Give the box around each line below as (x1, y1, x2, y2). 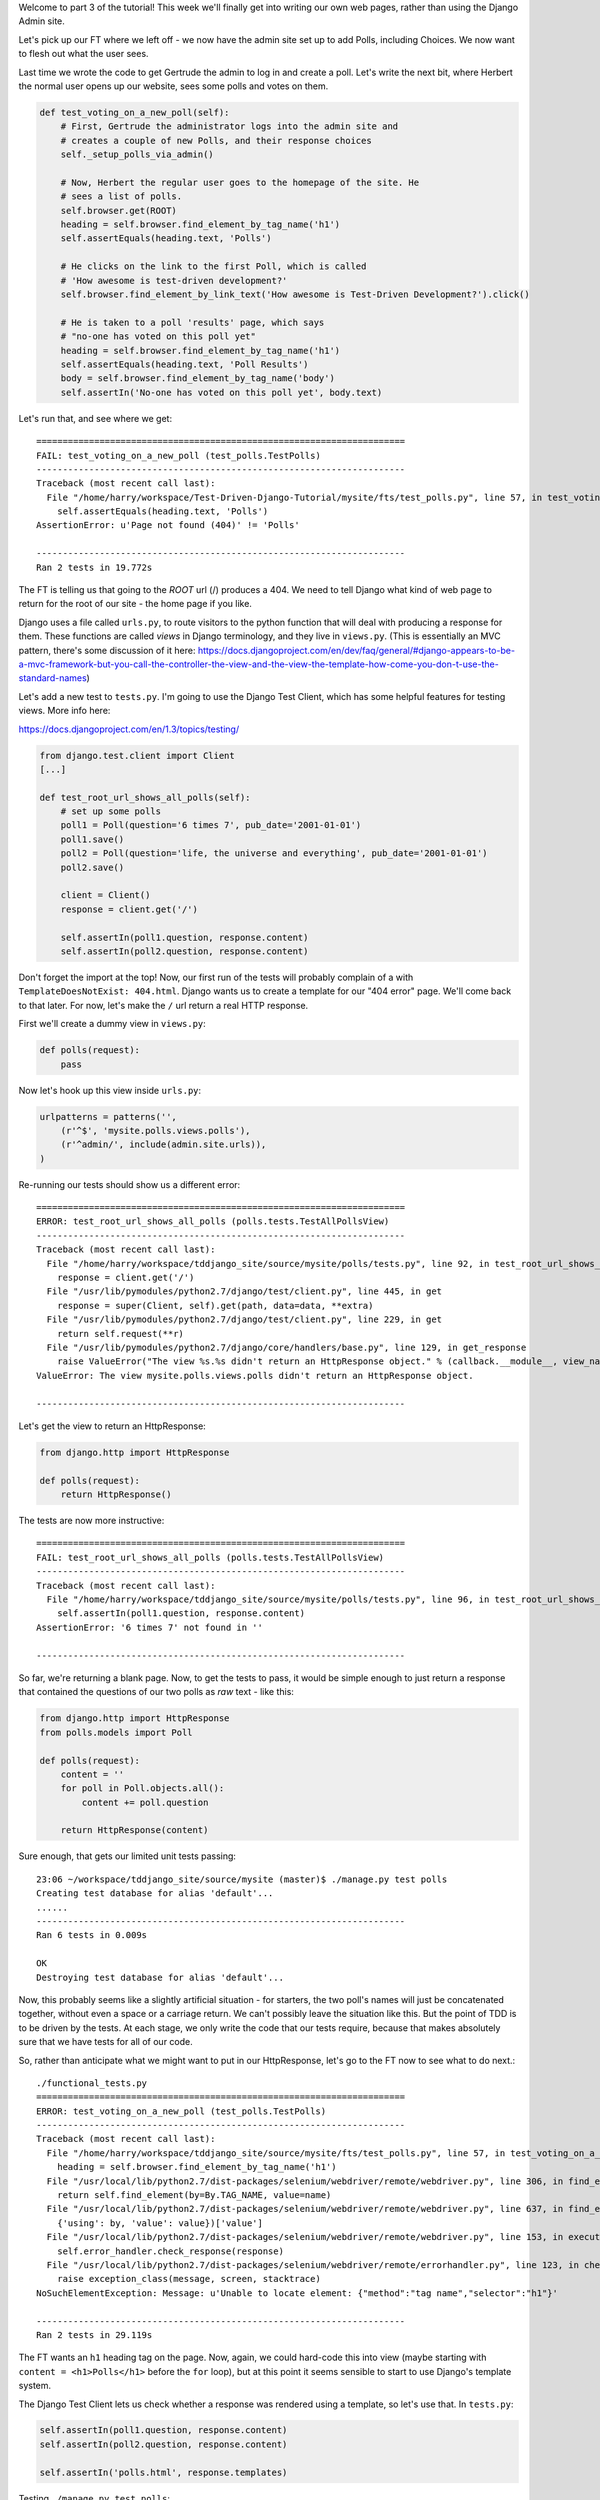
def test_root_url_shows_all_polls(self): (39, 791, 251, 803)
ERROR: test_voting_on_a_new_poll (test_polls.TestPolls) (36, 2105, 327, 2117)
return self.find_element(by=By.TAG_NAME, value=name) (56, 2190, 332, 2201)
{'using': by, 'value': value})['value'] (56, 2217, 264, 2229)
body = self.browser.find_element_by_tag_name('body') (60, 373, 335, 384)
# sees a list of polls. (60, 191, 183, 202)
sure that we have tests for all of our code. (18, 2036, 194, 2048)
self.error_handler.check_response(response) (56, 2245, 285, 2257)
